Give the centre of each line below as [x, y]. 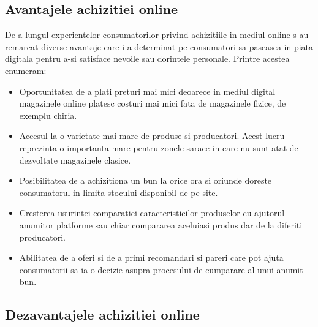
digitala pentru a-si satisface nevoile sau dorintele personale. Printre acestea [147, 58]
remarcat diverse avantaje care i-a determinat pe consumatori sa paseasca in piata [159, 46]
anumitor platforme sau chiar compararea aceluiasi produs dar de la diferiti [161, 224]
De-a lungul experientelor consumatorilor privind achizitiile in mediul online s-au [157, 35]
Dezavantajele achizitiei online [102, 314]
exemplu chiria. [48, 115]
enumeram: [26, 70]
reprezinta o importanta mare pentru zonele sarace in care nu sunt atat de [159, 147]
